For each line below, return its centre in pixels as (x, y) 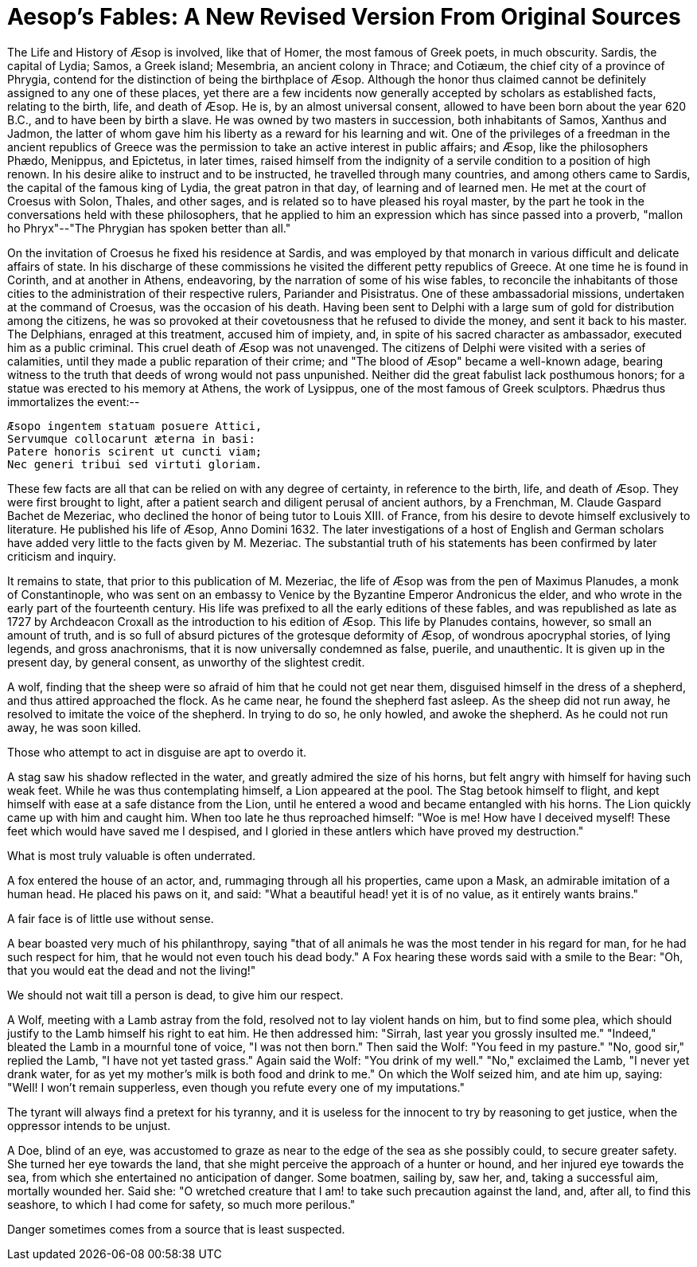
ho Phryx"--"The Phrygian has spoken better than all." (149, 228)
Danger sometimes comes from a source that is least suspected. (176, 1229)
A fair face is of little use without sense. (111, 918)
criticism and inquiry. (62, 556)
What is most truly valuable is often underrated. (132, 855)
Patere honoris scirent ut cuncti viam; (135, 451)
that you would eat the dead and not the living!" (132, 970)
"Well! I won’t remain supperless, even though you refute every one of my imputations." (236, 1087)
